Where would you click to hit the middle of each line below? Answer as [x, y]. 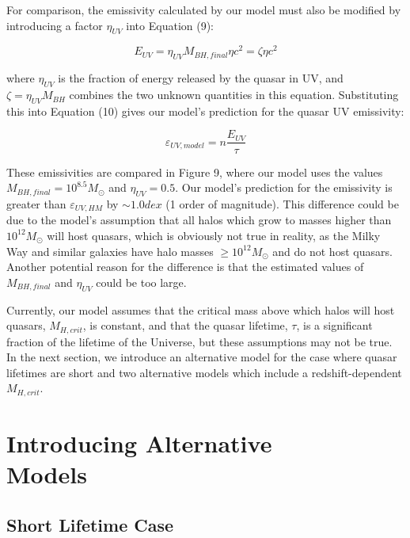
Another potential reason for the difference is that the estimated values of [185, 267]
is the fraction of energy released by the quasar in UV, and [201, 78]
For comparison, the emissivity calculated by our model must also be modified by [204, 10]
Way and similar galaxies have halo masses [110, 251]
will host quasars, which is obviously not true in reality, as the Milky [214, 235]
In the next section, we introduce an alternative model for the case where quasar [202, 357]
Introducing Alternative [139, 443]
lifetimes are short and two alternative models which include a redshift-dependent [204, 372]
